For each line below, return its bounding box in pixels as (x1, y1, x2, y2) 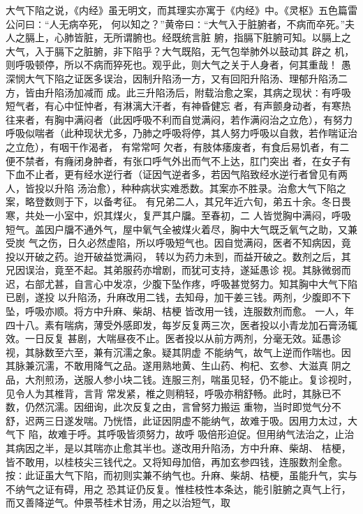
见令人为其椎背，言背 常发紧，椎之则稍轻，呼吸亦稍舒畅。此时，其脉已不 (6, 385, 341, 400)
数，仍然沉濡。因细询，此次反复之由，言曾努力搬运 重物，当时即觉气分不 (6, 399, 341, 414)
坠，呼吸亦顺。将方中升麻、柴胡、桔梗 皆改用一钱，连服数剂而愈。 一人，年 (6, 304, 355, 318)
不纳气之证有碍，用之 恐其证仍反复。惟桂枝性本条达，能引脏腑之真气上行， (6, 481, 351, 496)
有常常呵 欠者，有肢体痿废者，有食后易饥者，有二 (121, 139, 350, 154)
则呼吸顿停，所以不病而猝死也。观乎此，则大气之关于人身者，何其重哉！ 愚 (6, 57, 351, 72)
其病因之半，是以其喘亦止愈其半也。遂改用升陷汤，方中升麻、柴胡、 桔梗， (6, 441, 351, 455)
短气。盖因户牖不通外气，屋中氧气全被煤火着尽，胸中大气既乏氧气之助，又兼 (6, 221, 357, 236)
